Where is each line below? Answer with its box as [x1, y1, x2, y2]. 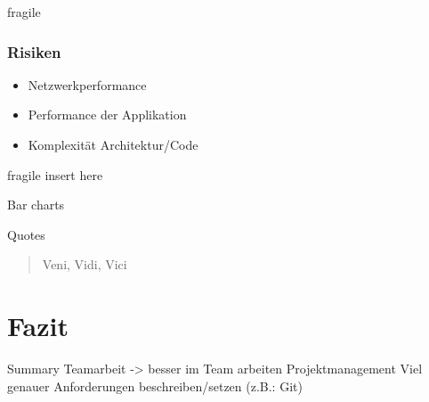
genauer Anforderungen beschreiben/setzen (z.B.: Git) [7, 376, 303, 395]
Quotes [7, 225, 45, 243]
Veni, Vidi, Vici [42, 255, 127, 274]
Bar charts [7, 195, 65, 214]
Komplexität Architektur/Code [28, 135, 198, 153]
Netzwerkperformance [28, 75, 147, 94]
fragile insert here [7, 165, 103, 184]
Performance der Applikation [28, 105, 187, 124]
